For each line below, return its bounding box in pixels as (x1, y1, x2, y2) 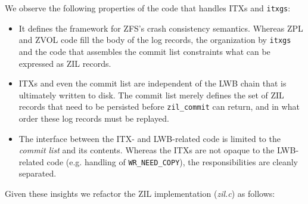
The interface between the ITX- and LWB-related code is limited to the (18, 132, 281, 144)
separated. (18, 167, 57, 180)
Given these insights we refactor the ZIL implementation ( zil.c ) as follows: (5, 187, 275, 199)
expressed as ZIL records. (18, 57, 111, 69)
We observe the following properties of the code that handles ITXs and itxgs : (5, 2, 291, 14)
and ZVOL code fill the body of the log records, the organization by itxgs (18, 33, 291, 46)
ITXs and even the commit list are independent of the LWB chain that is (18, 77, 287, 89)
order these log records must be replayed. (18, 112, 169, 124)
